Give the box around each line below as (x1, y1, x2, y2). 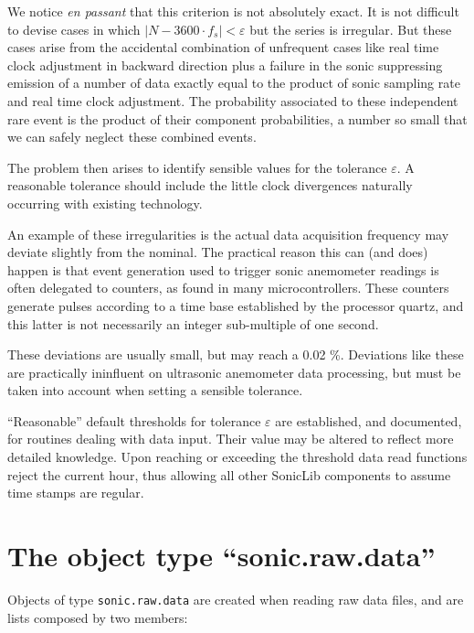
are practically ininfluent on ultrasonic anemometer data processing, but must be (7, 362, 461, 381)
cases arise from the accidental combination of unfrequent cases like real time (7, 38, 439, 57)
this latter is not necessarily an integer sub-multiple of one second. (7, 314, 379, 333)
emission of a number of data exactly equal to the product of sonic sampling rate (7, 73, 460, 92)
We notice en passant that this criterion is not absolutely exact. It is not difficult (7, 2, 459, 20)
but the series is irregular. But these (249, 19, 452, 38)
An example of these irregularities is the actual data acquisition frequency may (7, 224, 449, 243)
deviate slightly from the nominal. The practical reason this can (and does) (7, 242, 428, 262)
